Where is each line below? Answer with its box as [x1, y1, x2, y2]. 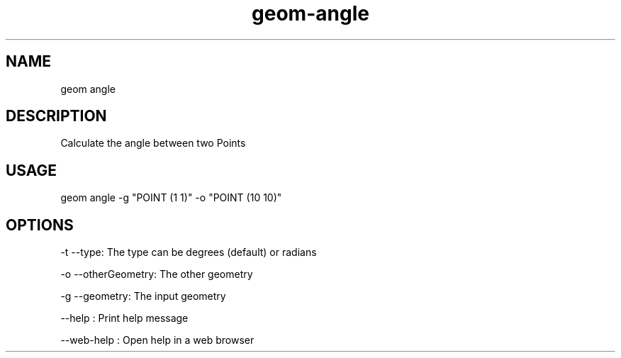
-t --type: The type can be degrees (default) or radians [60, 246, 317, 259]
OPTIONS [6, 216, 74, 234]
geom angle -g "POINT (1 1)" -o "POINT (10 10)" [60, 191, 282, 204]
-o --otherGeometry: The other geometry [60, 268, 253, 281]
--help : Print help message [60, 312, 189, 325]
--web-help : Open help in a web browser [60, 334, 254, 347]
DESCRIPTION [6, 107, 107, 125]
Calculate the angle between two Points [60, 137, 246, 150]
